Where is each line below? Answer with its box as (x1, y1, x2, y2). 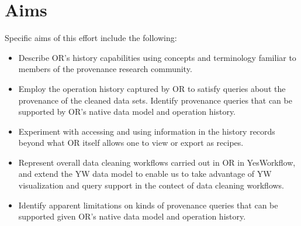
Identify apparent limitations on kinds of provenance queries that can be (18, 198, 278, 211)
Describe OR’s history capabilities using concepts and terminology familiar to (18, 51, 296, 63)
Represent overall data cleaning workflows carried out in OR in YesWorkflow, (18, 156, 296, 168)
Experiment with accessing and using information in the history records (18, 125, 275, 137)
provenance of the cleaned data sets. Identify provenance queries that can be (18, 94, 292, 106)
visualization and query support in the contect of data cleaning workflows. (18, 179, 285, 191)
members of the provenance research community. (18, 63, 192, 75)
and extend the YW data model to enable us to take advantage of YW (18, 167, 272, 180)
